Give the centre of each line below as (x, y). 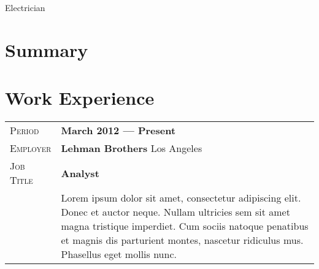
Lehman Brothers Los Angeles (132, 148)
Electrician (25, 7)
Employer (31, 148)
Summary (47, 49)
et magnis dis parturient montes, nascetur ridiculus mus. (182, 240)
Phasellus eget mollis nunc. (119, 254)
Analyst (80, 173)
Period (25, 131)
